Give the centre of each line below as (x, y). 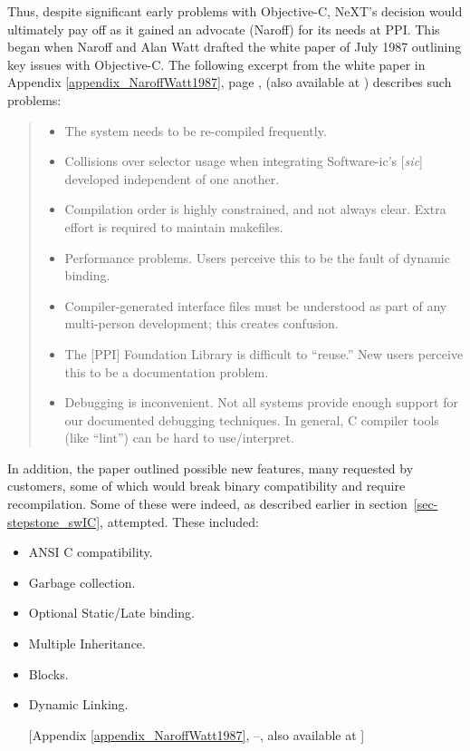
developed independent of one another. (172, 178)
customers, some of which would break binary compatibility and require (206, 486)
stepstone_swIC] (54, 521)
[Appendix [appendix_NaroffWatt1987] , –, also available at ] (197, 734)
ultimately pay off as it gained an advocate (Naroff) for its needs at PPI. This (224, 29)
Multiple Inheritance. (87, 644)
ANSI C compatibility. (91, 552)
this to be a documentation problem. (167, 371)
